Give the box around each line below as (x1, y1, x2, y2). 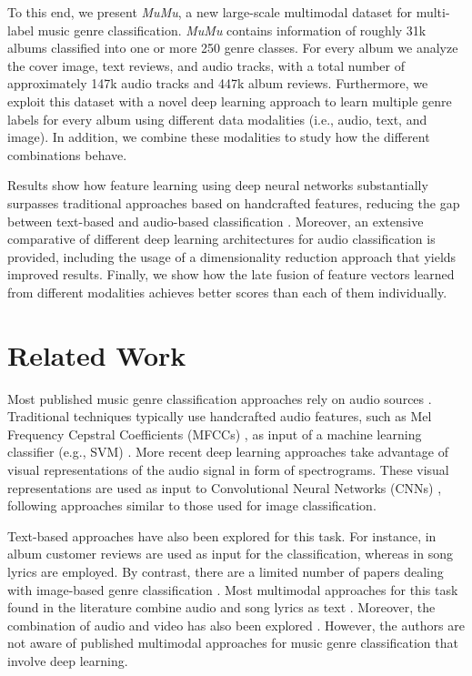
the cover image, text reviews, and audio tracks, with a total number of (7, 55, 406, 75)
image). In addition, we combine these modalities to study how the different (7, 127, 430, 146)
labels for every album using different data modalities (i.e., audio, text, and (7, 109, 427, 128)
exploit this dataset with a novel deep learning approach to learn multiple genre (7, 91, 452, 110)
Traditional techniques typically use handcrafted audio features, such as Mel (7, 407, 432, 426)
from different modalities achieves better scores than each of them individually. (7, 282, 447, 301)
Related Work (7, 336, 186, 373)
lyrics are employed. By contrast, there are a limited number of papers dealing (7, 561, 444, 580)
